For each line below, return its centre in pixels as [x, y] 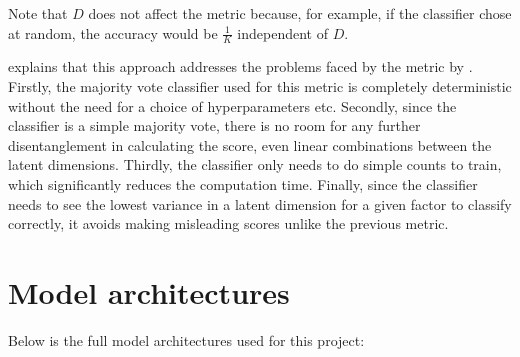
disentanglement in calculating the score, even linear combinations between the [250, 144]
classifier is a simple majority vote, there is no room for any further [214, 125]
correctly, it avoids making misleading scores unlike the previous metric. [228, 223]
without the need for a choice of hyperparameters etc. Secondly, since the [232, 105]
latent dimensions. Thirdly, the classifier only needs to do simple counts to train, [255, 164]
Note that [38, 13]
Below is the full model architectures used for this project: [186, 339]
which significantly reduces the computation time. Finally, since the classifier [243, 183]
